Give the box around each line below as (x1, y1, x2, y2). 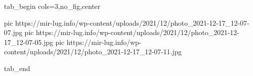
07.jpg (4, 27, 22, 38)
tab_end (4, 63, 30, 73)
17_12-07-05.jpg (4, 37, 53, 47)
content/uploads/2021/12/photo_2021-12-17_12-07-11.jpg (4, 46, 182, 57)
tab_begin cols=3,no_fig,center (4, 1, 100, 11)
